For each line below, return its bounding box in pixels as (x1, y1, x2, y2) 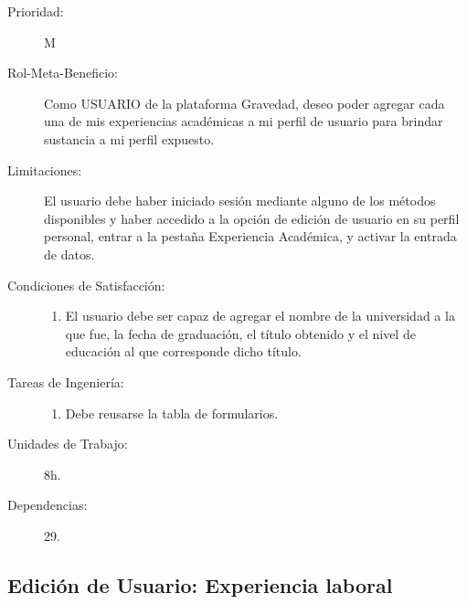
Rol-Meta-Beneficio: (7, 63, 118, 82)
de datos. (44, 244, 95, 263)
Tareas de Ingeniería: (7, 372, 124, 391)
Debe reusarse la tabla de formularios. (65, 403, 279, 422)
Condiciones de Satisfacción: (7, 275, 165, 294)
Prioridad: (7, 2, 64, 20)
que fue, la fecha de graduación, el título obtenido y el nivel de (65, 323, 416, 343)
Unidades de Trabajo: (7, 434, 128, 453)
